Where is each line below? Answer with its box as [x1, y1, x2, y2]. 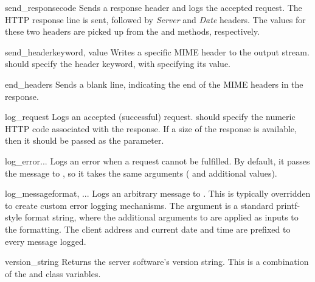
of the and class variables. [5, 267, 101, 280]
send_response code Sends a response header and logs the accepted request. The [5, 1, 302, 13]
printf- [276, 199, 300, 211]
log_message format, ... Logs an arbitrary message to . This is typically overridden [5, 187, 311, 200]
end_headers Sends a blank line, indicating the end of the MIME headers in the [5, 77, 303, 90]
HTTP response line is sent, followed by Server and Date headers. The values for [5, 13, 306, 26]
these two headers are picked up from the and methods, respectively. [5, 25, 260, 38]
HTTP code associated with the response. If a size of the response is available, [5, 122, 297, 135]
